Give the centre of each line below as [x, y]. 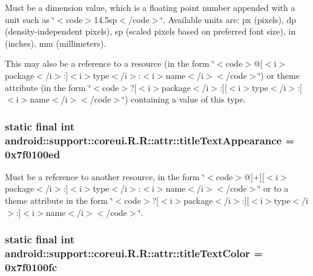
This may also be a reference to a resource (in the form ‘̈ [110, 63]
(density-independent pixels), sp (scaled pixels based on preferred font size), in [150, 31]
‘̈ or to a [273, 188]
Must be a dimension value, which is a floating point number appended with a [150, 7]
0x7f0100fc [31, 267]
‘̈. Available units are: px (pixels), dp [229, 19]
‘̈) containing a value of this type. [184, 99]
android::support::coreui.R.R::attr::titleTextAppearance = [150, 140]
